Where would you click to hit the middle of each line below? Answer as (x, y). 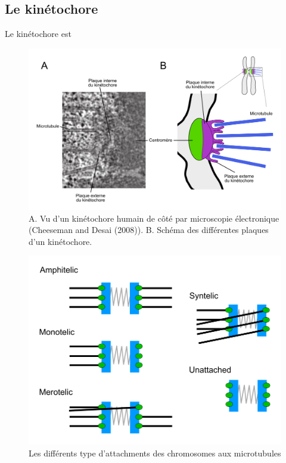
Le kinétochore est (38, 34)
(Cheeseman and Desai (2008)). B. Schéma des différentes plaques (149, 230)
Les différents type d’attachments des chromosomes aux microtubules (155, 453)
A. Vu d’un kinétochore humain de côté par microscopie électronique (154, 218)
